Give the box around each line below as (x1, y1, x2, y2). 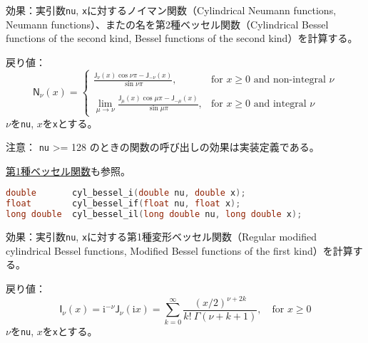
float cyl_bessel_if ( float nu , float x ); (6, 199, 241, 209)
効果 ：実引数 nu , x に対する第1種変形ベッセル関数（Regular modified (6, 229, 317, 244)
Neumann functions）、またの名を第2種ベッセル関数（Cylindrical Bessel (6, 16, 329, 31)
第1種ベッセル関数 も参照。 (6, 163, 131, 178)
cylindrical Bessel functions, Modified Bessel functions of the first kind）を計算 (6, 243, 353, 258)
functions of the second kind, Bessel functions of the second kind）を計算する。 (6, 31, 358, 46)
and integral (253, 99, 307, 110)
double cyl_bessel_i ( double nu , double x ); (6, 188, 246, 199)
